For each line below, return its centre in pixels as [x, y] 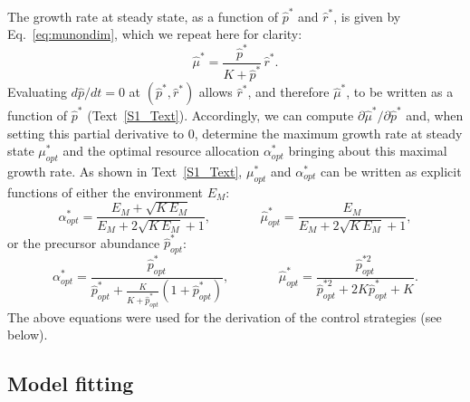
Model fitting [71, 383]
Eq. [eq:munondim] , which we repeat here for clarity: [155, 34]
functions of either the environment [106, 191]
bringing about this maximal [368, 151]
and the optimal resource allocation [161, 151]
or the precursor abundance [84, 242]
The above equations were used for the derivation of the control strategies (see [225, 316]
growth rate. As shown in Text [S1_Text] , [125, 171]
